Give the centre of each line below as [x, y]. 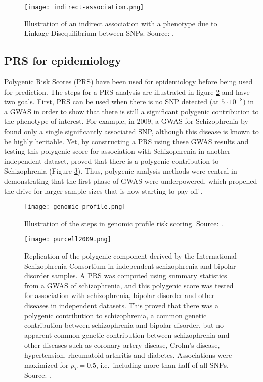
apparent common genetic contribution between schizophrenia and [127, 335]
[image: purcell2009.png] [68, 240]
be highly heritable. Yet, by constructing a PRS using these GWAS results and [126, 141]
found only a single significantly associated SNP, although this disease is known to [131, 131]
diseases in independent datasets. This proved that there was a [122, 305]
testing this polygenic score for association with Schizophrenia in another [117, 151]
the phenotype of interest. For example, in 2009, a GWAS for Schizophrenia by [126, 121]
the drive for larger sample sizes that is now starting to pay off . [103, 190]
